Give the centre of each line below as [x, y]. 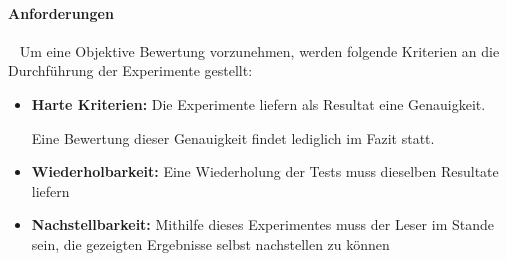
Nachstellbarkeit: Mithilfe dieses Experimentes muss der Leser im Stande [262, 224]
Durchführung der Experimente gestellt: [130, 70]
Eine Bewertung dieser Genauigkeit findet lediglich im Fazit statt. [233, 137]
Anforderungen [61, 12]
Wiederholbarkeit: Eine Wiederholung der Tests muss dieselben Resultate [265, 171]
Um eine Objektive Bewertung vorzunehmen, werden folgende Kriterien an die [259, 50]
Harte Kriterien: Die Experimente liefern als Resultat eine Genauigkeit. [258, 103]
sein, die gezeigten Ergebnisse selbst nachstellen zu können [210, 243]
